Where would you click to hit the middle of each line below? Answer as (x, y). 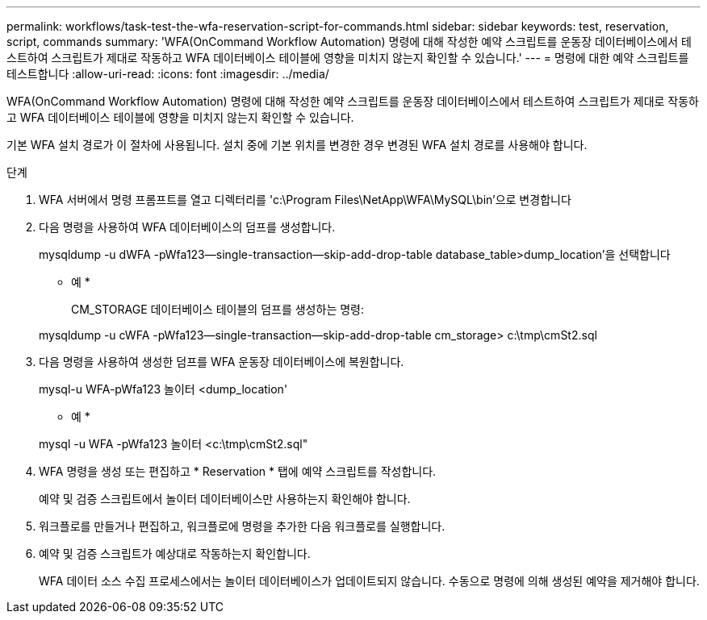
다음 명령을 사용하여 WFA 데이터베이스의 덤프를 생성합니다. (187, 227)
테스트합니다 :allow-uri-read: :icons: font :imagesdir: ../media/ (168, 74)
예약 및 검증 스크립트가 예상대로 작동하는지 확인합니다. (175, 553)
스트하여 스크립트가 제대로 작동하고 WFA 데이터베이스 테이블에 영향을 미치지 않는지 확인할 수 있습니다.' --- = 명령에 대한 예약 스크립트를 (348, 58)
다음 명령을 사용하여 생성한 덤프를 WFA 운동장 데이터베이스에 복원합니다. (222, 362)
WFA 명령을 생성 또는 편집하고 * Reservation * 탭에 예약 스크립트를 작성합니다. (238, 471)
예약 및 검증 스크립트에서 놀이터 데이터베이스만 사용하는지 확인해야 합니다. (225, 499)
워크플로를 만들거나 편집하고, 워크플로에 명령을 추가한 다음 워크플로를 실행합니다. (242, 526)
